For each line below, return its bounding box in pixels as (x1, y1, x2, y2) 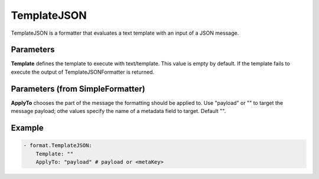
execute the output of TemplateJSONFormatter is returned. (11, 68, 155, 75)
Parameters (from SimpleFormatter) (11, 84, 145, 94)
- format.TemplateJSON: (23, 142, 93, 149)
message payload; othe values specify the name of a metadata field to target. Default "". (11, 108, 226, 115)
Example (11, 122, 44, 132)
